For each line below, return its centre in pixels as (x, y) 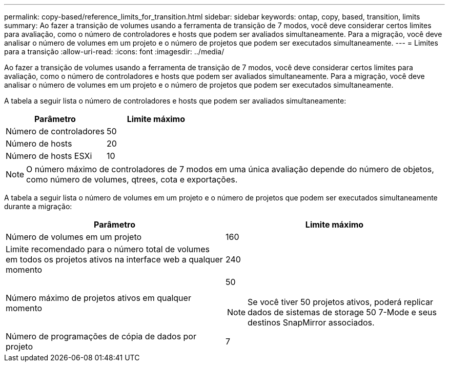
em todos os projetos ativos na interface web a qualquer (114, 259)
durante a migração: (38, 206)
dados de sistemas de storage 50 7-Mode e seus (342, 312)
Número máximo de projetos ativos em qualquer (98, 298)
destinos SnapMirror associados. (311, 322)
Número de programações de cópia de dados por (101, 336)
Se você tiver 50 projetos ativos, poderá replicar (340, 302)
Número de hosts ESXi (49, 156)
